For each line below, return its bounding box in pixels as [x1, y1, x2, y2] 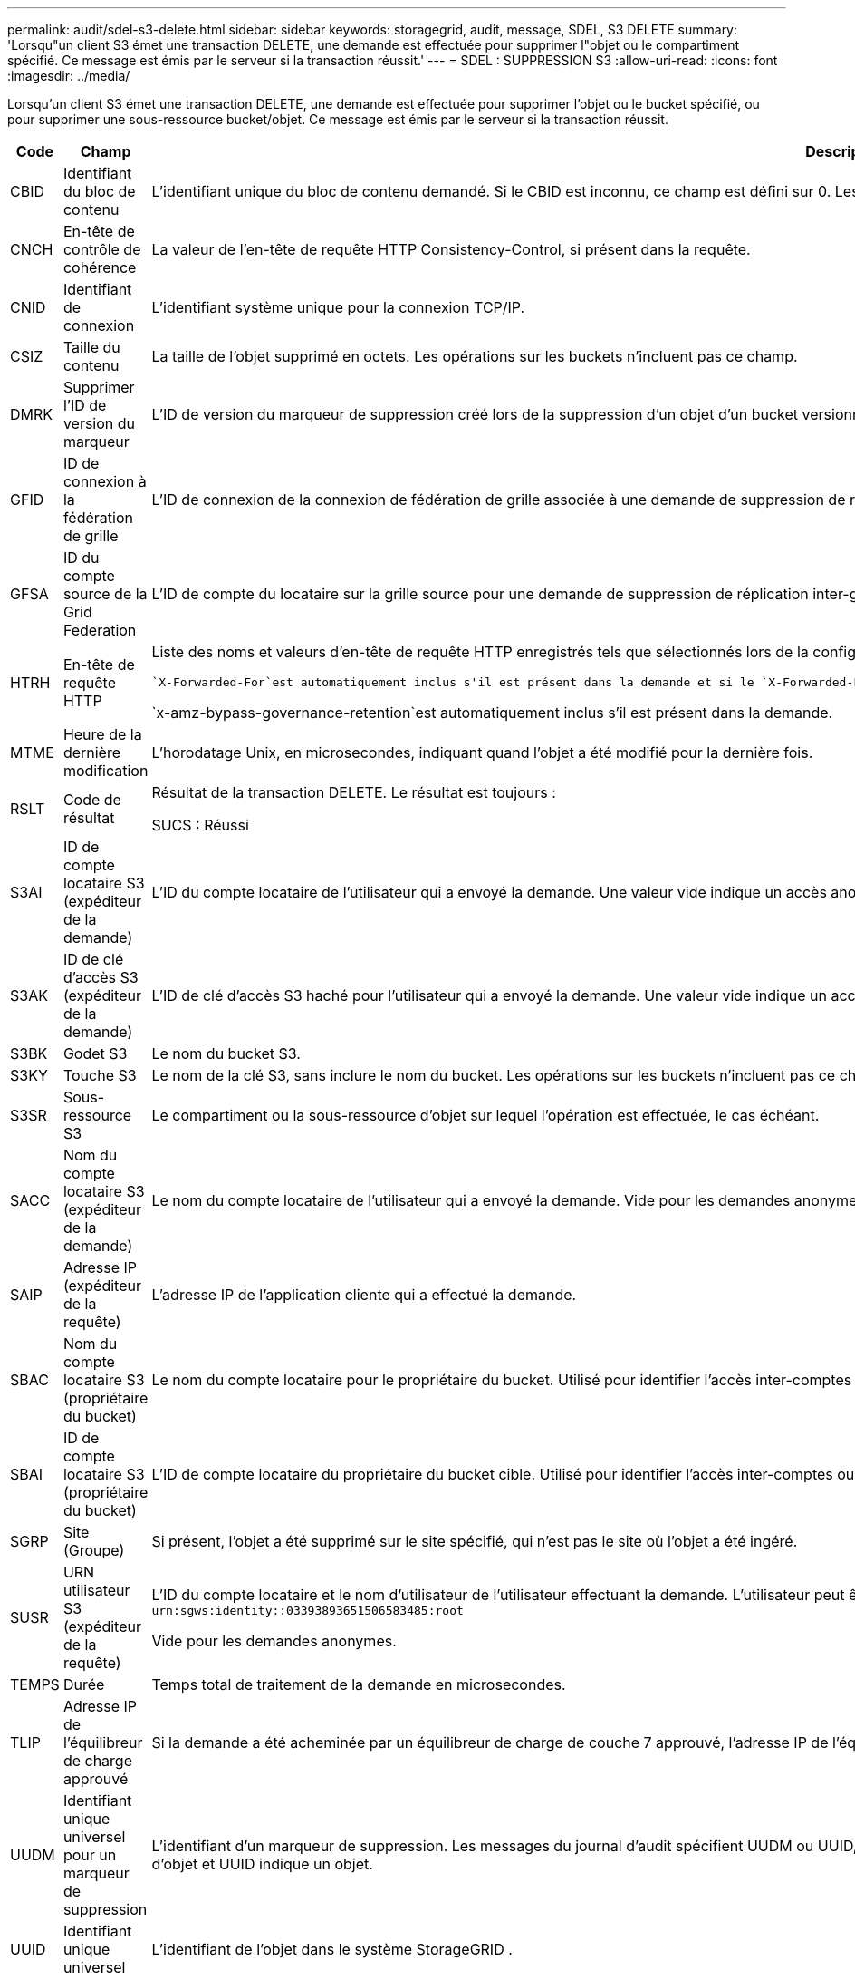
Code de [62, 791, 121, 809]
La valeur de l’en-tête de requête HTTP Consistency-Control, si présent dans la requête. [151, 240, 751, 258]
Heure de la [62, 725, 142, 743]
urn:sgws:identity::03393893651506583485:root [151, 1603, 464, 1617]
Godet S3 [62, 1044, 128, 1063]
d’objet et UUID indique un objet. [151, 1855, 373, 1873]
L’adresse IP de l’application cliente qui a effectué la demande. [151, 1286, 577, 1304]
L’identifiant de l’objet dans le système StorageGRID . [151, 1940, 513, 1958]
